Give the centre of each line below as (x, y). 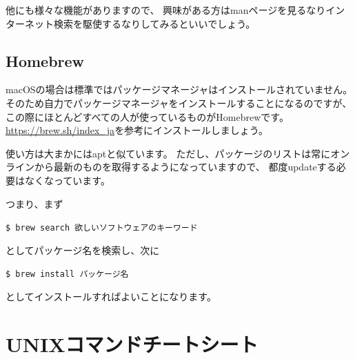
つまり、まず (34, 203)
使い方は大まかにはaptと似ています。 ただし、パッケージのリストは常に (168, 153)
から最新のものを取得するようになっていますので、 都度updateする (185, 167)
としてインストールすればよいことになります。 (111, 297)
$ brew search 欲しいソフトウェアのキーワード (102, 228)
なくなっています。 (67, 180)
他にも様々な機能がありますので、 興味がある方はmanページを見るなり (166, 10)
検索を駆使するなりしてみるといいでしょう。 (154, 23)
